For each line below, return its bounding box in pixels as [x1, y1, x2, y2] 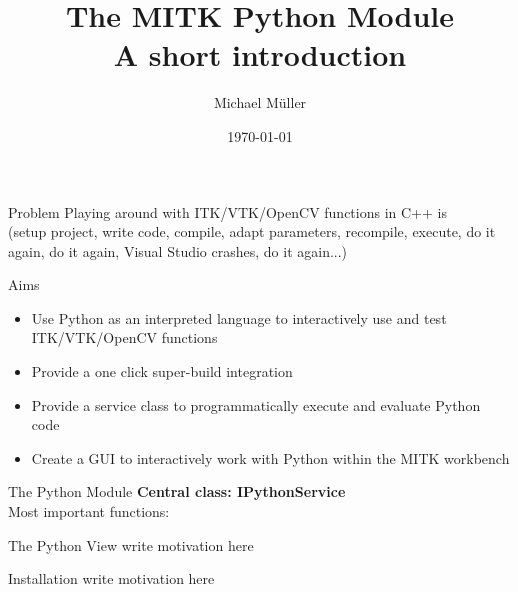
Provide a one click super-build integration [31, 361, 293, 382]
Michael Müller [213, 92, 307, 113]
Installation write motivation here [8, 568, 215, 589]
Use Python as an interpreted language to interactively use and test [31, 307, 447, 328]
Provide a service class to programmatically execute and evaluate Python [31, 394, 481, 415]
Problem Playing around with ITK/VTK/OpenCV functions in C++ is [8, 201, 447, 222]
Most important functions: [8, 501, 170, 522]
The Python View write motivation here [8, 534, 254, 555]
